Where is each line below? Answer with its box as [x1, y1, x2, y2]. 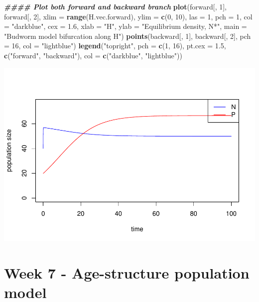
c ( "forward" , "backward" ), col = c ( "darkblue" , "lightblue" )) [4, 50, 182, 60]
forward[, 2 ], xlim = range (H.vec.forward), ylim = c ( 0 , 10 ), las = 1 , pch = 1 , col [4, 11, 253, 21]
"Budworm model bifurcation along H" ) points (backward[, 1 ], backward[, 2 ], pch [4, 30, 251, 41]
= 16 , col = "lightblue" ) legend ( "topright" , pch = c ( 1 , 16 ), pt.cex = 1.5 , [4, 40, 226, 51]
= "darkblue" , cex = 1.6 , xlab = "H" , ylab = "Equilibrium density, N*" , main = [4, 21, 247, 31]
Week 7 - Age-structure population [4, 263, 250, 283]
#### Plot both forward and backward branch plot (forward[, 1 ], [4, 1, 227, 11]
